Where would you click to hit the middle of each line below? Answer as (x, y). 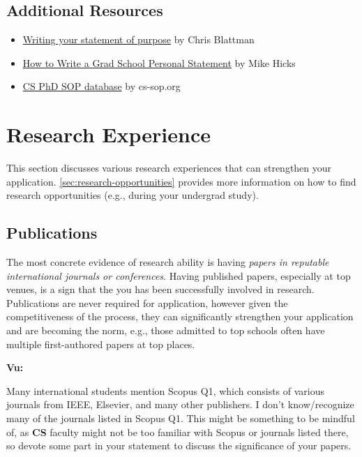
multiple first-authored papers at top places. (101, 344)
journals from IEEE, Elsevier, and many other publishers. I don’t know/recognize (180, 404)
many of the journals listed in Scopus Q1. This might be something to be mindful (181, 418)
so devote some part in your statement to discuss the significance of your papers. (179, 445)
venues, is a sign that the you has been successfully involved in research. (160, 289)
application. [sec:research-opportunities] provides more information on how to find (181, 181)
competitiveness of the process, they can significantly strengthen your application (180, 316)
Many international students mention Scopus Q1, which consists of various (166, 390)
